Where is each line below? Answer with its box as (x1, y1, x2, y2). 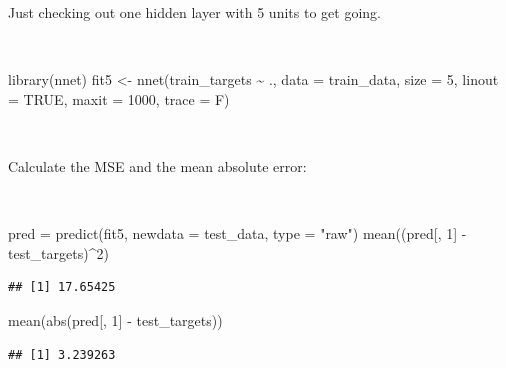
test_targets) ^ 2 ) (8, 242, 109, 263)
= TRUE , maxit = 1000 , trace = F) (8, 88, 230, 109)
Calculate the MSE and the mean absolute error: (8, 155, 307, 176)
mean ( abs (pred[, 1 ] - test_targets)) (8, 309, 223, 330)
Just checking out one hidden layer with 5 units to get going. (8, 2, 381, 22)
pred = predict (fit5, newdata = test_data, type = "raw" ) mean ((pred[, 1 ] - (8, 223, 467, 244)
